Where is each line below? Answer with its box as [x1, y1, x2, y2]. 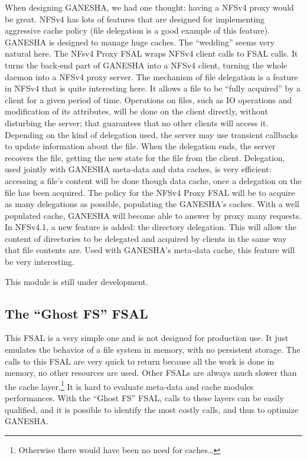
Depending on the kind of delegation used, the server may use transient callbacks [5, 128, 298, 140]
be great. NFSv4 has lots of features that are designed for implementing [5, 12, 265, 25]
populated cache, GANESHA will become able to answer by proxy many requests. [5, 209, 302, 221]
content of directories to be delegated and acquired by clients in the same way [5, 232, 287, 244]
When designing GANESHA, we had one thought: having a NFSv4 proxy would [5, 1, 294, 13]
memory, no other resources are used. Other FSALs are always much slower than [5, 366, 297, 379]
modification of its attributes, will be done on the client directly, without [5, 105, 268, 117]
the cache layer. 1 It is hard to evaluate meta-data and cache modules [5, 378, 254, 392]
